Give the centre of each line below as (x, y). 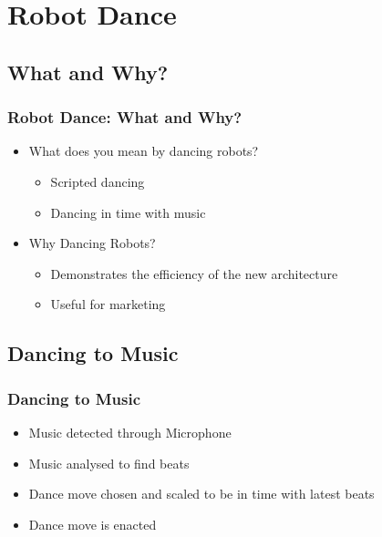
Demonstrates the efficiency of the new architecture (194, 273)
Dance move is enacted (93, 524)
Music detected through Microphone (130, 432)
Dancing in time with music (128, 212)
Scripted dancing (98, 181)
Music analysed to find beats (109, 463)
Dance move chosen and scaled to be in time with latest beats (201, 494)
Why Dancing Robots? (92, 243)
